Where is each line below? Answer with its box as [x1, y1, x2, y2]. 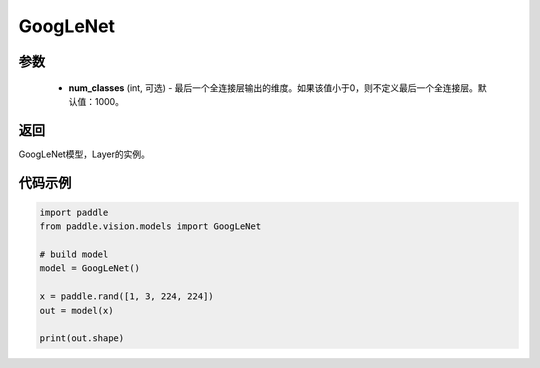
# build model [39, 249, 109, 260]
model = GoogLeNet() [39, 263, 140, 274]
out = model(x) [39, 305, 114, 316]
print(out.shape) [39, 333, 125, 344]
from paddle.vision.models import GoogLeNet [39, 221, 262, 232]
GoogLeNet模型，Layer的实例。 [18, 148, 150, 160]
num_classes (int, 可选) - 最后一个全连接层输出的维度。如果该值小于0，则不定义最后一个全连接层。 [68, 81, 479, 94]
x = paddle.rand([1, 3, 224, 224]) [39, 291, 214, 302]
